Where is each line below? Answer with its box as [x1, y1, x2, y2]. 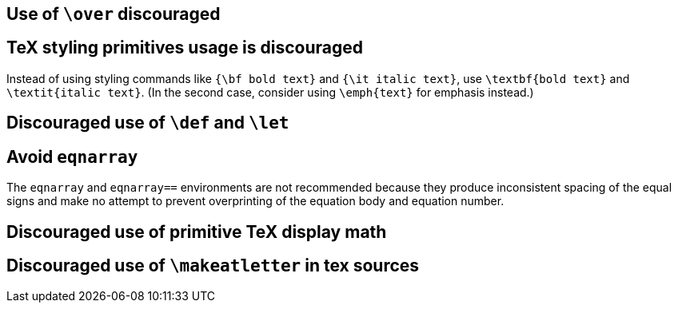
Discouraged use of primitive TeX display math [6, 221, 387, 242]
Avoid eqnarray [6, 146, 138, 167]
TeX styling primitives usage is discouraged [6, 38, 364, 58]
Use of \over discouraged [6, 4, 221, 24]
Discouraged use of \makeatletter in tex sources [6, 255, 420, 275]
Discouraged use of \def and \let [6, 113, 289, 133]
